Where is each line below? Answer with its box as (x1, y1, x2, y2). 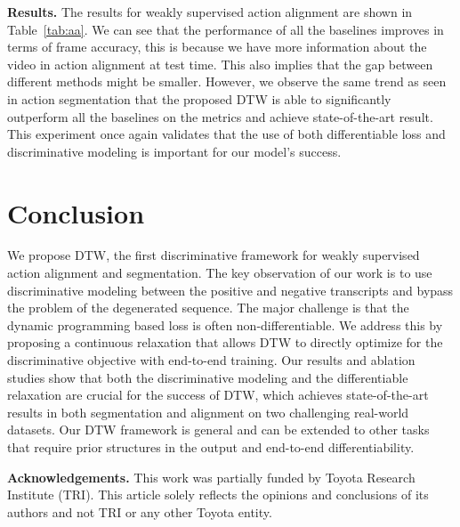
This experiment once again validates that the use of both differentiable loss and (7, 125, 446, 143)
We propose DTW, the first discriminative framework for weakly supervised (7, 246, 420, 264)
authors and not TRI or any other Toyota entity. (7, 502, 272, 521)
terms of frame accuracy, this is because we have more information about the (7, 37, 427, 56)
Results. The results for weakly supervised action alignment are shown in (7, 3, 413, 20)
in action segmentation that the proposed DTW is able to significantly (7, 89, 391, 108)
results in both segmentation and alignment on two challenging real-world (7, 402, 409, 421)
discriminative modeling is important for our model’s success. (7, 142, 342, 160)
